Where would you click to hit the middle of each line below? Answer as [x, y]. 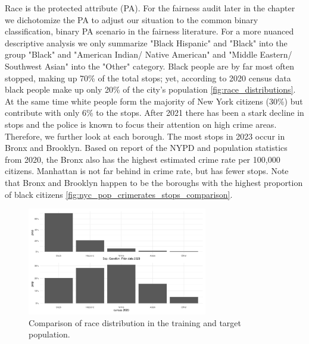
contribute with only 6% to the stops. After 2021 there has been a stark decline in [154, 113]
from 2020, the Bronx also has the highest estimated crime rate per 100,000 [143, 159]
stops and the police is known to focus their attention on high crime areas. [141, 124]
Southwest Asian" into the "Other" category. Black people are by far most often [150, 66]
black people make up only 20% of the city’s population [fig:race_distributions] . [150, 89]
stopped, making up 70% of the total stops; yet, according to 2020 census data [148, 78]
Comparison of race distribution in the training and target [135, 322]
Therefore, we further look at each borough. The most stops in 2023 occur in [145, 136]
